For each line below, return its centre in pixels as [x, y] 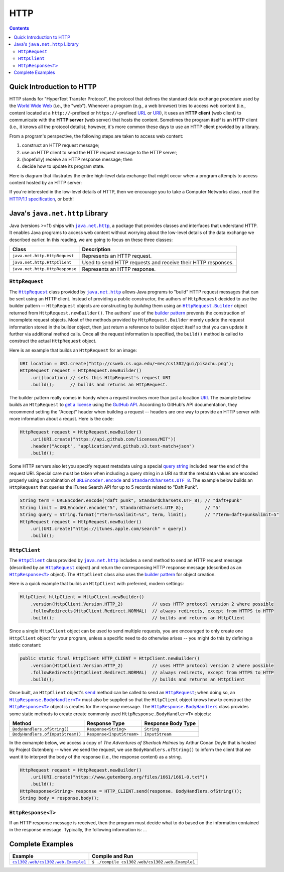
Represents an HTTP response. [119, 269]
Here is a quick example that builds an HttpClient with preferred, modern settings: [97, 584]
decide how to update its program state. [63, 166]
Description [96, 249]
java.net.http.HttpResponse [44, 269]
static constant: [25, 645]
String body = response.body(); [60, 798]
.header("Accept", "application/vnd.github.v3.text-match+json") [112, 446]
